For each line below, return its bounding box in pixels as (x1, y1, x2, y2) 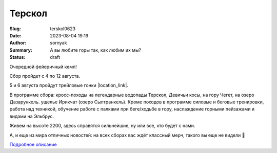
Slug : (9, 26, 22, 32)
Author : (9, 40, 27, 46)
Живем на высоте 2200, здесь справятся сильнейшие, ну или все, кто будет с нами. (9, 123, 195, 129)
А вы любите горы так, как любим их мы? (50, 47, 141, 53)
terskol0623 (50, 26, 76, 32)
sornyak (50, 40, 67, 46)
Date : (9, 32, 22, 38)
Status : (9, 54, 26, 60)
